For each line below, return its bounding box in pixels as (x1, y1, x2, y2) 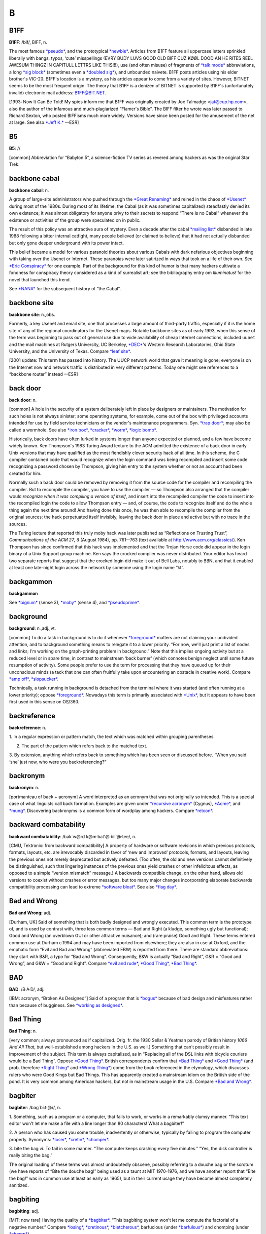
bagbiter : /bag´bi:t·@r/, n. (9, 1105, 61, 1111)
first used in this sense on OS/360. (9, 699, 80, 705)
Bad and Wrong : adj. (9, 910, 51, 916)
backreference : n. (9, 725, 47, 731)
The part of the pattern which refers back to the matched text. (21, 743, 148, 749)
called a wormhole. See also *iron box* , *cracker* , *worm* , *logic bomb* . (9, 427, 157, 433)
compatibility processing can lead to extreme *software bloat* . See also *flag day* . (9, 884, 177, 890)
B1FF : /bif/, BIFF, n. (9, 39, 48, 45)
